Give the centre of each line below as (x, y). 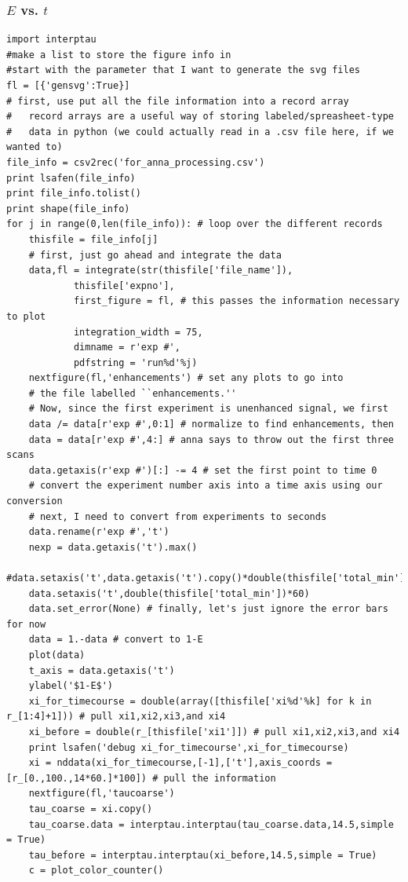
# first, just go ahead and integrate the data (155, 255)
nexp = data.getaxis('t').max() (113, 547)
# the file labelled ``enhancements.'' (133, 393)
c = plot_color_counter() (96, 871)
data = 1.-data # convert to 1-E (116, 640)
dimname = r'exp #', (127, 348)
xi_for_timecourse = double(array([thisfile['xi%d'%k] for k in (200, 701)
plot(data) (57, 655)
